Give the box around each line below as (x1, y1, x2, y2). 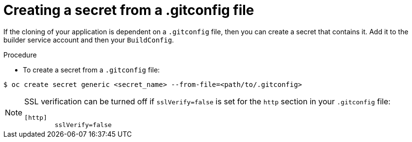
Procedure (3, 50, 37, 59)
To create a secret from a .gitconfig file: (23, 65, 160, 74)
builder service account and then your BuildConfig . (3, 35, 174, 44)
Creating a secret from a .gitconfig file (3, 2, 254, 18)
